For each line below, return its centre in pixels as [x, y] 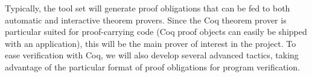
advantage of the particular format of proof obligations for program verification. [152, 66]
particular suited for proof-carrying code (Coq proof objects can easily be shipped [156, 32]
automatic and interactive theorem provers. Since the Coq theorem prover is [146, 20]
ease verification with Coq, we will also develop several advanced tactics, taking [152, 55]
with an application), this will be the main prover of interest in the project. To [151, 43]
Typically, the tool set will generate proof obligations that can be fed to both [148, 8]
